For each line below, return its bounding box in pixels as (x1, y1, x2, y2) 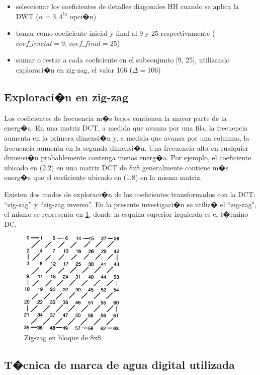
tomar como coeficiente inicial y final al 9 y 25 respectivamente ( (16, 28, 215, 38)
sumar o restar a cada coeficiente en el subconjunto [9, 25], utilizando (16, 54, 230, 65)
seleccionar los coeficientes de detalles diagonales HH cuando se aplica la (16, 1, 239, 11)
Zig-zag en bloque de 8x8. (24, 332, 103, 342)
